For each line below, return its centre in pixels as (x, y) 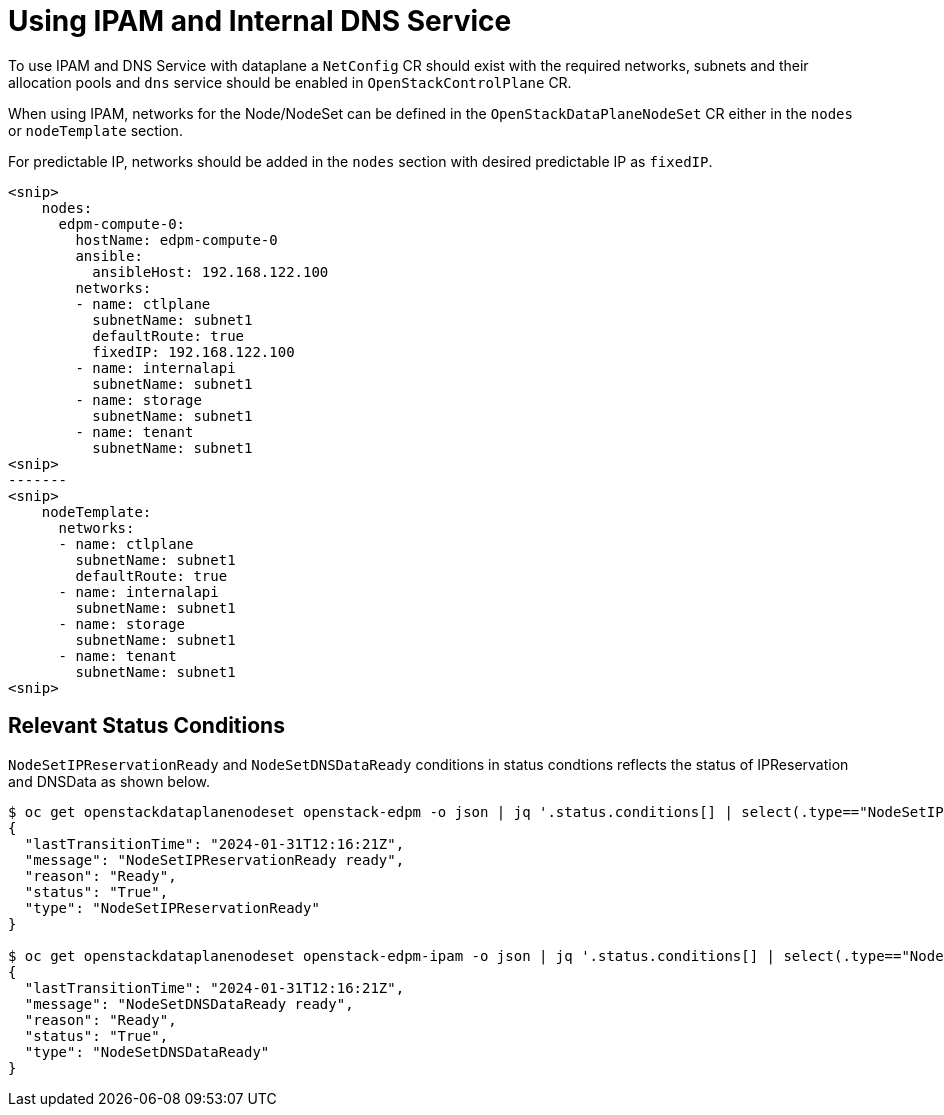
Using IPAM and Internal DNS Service (260, 21)
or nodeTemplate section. (95, 130)
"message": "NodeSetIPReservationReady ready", (214, 859)
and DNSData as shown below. (109, 781)
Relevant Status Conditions (146, 726)
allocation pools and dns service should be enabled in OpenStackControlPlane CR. (290, 82)
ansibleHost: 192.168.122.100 (210, 271)
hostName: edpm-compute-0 (176, 239)
